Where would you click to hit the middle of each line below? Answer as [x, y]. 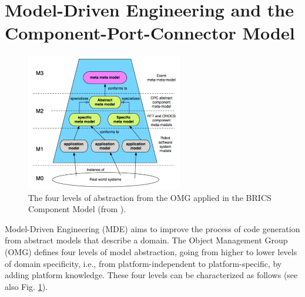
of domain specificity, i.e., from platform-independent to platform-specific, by [143, 263]
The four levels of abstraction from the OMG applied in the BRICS [150, 197]
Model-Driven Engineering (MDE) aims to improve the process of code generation [152, 228]
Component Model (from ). [77, 209]
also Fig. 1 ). [26, 286]
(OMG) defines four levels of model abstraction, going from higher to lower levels [151, 252]
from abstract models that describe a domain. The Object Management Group [146, 240]
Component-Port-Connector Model [150, 33]
